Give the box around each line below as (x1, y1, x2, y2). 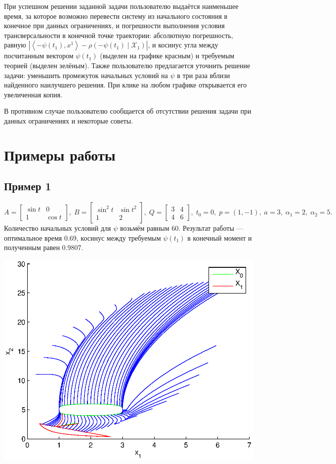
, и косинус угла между (148, 40, 218, 50)
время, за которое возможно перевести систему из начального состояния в (4, 10, 228, 21)
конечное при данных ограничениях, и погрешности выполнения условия (4, 20, 225, 31)
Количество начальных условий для (4, 223, 111, 233)
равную (4, 40, 26, 50)
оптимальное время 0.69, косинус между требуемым (4, 232, 161, 243)
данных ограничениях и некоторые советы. (4, 115, 133, 126)
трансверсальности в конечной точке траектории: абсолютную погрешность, (4, 30, 233, 40)
